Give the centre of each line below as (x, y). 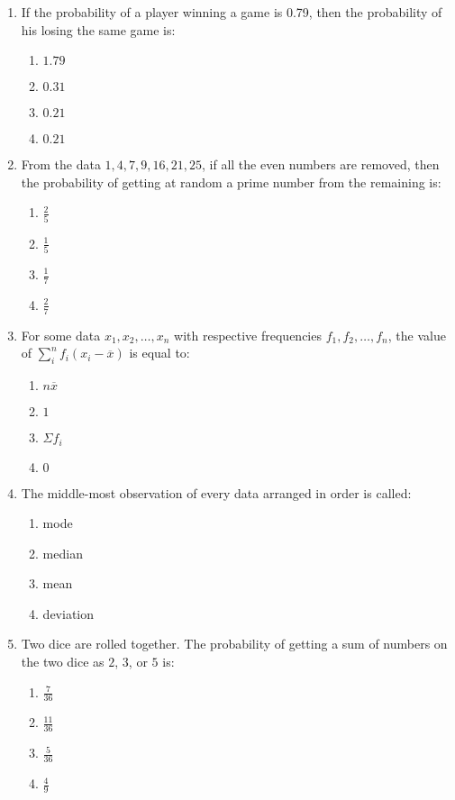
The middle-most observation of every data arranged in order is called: (216, 492)
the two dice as (63, 662)
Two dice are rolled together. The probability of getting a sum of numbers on (234, 644)
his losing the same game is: (98, 29)
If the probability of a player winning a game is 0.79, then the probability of (232, 12)
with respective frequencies (248, 335)
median (63, 553)
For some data (61, 335)
